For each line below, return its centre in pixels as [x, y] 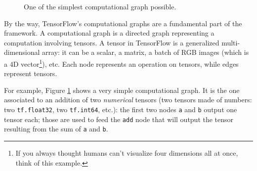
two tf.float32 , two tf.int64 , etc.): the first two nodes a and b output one [121, 109]
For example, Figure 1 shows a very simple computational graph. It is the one [122, 90]
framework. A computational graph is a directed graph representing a [109, 33]
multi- [231, 42]
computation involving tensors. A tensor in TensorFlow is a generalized [112, 42]
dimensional [22, 52]
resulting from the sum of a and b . [56, 129]
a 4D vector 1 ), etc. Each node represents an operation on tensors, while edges [121, 63]
